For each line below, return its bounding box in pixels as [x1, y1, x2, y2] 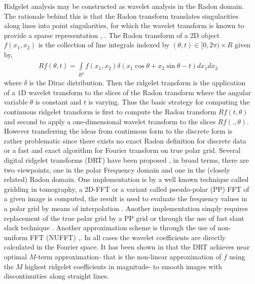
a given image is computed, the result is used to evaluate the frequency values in [4, 193, 248, 204]
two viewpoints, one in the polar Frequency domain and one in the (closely [4, 164, 230, 175]
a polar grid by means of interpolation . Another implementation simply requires [4, 203, 248, 213]
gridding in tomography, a [4, 183, 83, 194]
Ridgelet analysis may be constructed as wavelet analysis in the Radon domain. [4, 1, 244, 11]
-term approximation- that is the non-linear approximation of [36, 251, 221, 261]
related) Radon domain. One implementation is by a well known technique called [4, 174, 249, 184]
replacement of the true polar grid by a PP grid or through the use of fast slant [4, 213, 245, 223]
